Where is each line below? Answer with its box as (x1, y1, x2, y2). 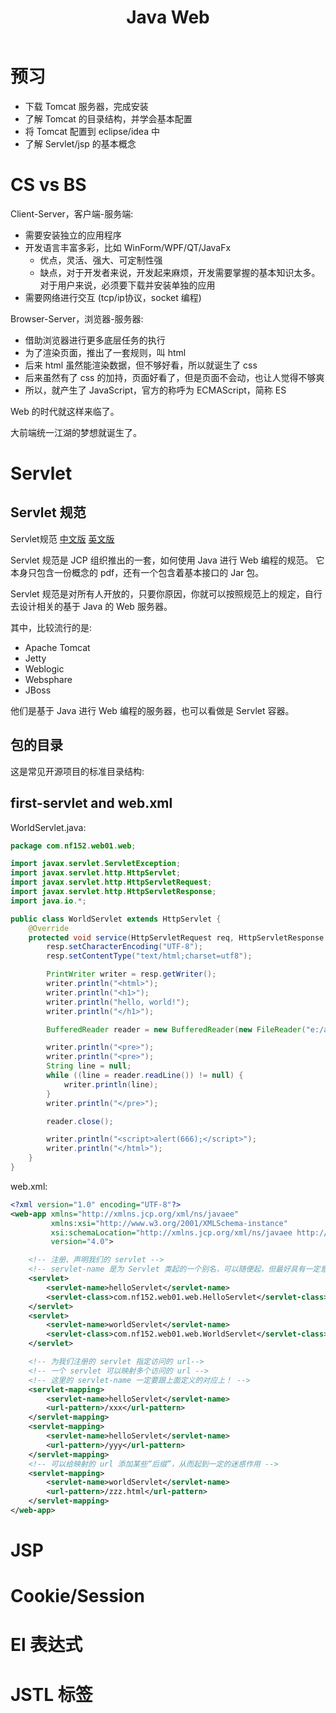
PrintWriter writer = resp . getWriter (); (46, 969, 217, 980)
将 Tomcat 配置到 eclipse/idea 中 (24, 125, 160, 137)
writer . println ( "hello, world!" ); (46, 997, 190, 1007)
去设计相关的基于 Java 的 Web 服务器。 (10, 600, 173, 612)
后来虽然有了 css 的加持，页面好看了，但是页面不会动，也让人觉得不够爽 (24, 371, 325, 383)
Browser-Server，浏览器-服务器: (10, 312, 144, 325)
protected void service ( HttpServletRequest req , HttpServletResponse (28, 932, 325, 943)
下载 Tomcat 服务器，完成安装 (24, 100, 149, 112)
